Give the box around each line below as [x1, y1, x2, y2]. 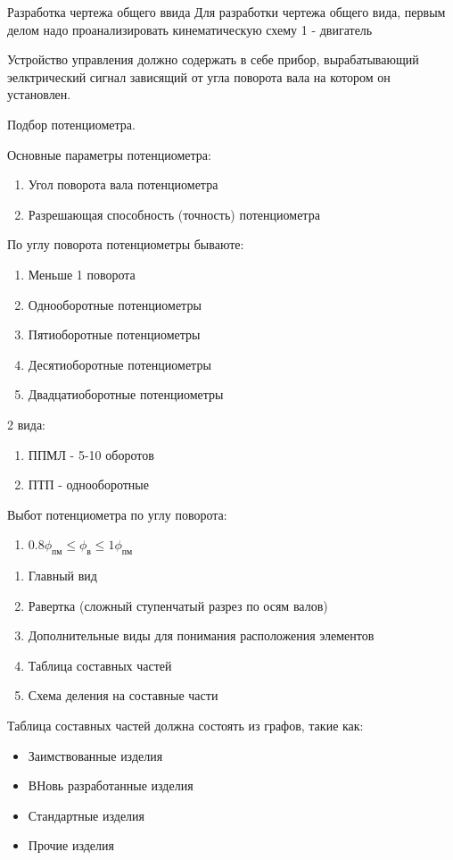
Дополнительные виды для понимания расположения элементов [28, 626, 375, 645]
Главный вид [28, 566, 97, 585]
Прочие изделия [28, 836, 114, 855]
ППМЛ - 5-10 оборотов [28, 445, 154, 463]
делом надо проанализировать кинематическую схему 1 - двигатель [7, 20, 373, 38]
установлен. [7, 85, 71, 104]
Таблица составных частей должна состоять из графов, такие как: [7, 716, 364, 735]
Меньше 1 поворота [28, 264, 136, 283]
